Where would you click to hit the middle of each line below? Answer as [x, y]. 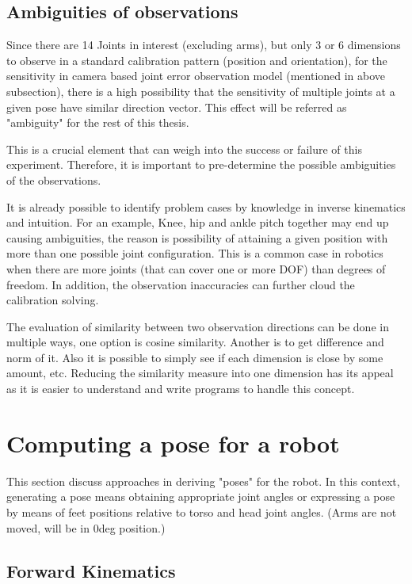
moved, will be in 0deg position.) [86, 527]
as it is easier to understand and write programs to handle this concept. [181, 389]
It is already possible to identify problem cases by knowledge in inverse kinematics [206, 206]
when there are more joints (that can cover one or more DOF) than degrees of [196, 268]
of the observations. [54, 179]
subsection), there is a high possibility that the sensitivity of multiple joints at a [201, 91]
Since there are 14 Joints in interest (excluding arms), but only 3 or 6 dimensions [204, 45]
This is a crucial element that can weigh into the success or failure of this [184, 149]
